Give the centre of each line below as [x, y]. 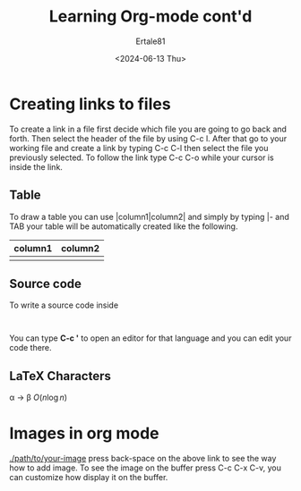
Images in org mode [84, 433]
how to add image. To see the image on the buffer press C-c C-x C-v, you [146, 468]
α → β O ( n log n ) [39, 398]
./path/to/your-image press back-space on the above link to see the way [143, 459]
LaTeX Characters [60, 376]
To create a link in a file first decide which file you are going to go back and [148, 129]
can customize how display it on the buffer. [89, 478]
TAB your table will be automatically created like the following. [124, 226]
